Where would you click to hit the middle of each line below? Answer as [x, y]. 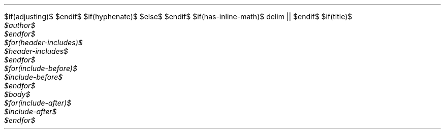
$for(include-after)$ [38, 103]
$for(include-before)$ [41, 68]
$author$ [20, 25]
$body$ [17, 94]
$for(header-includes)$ [43, 42]
